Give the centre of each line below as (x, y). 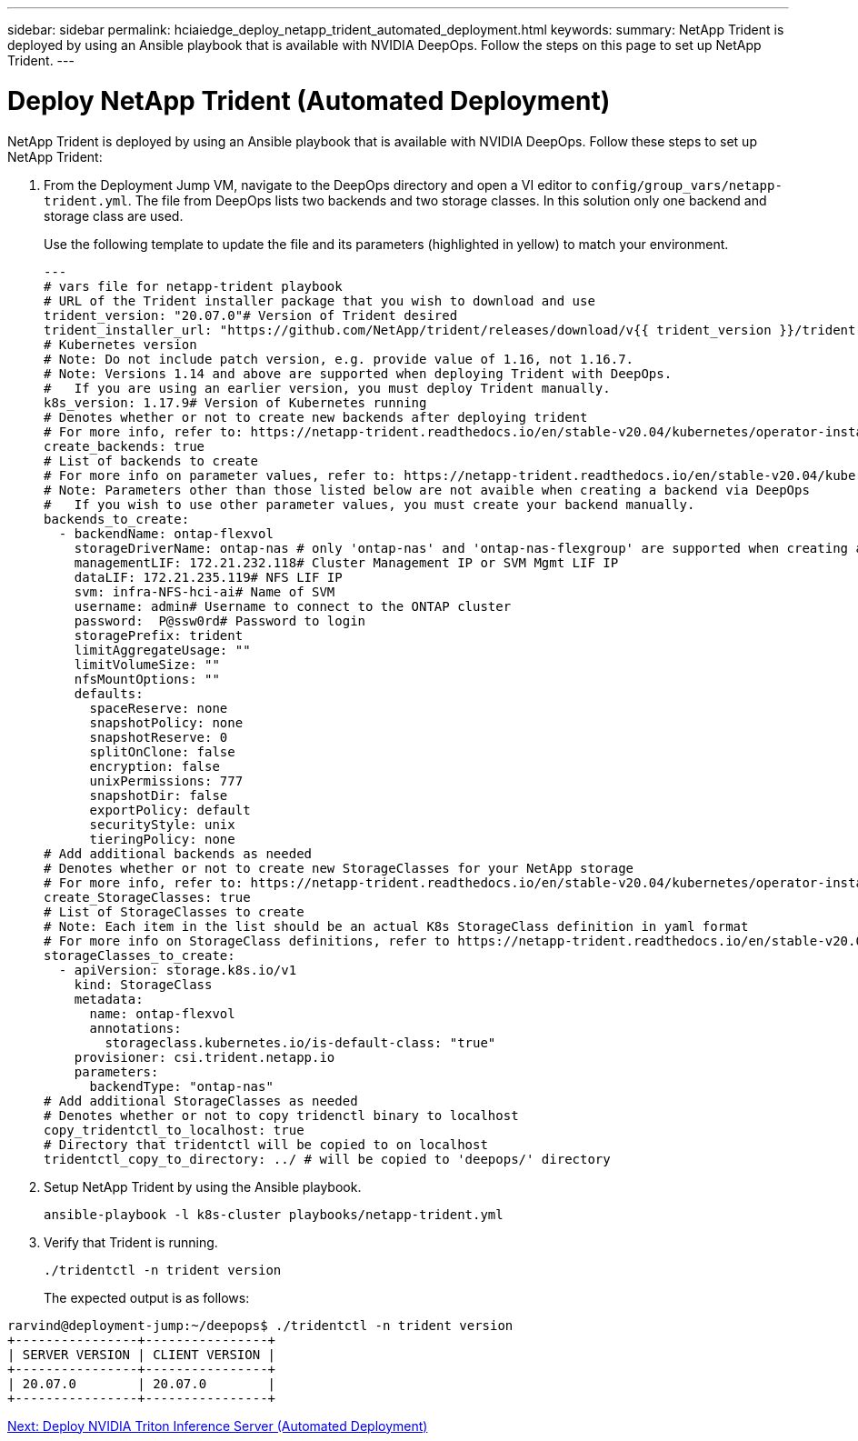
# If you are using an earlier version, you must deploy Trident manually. (327, 388)
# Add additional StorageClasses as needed (201, 1101)
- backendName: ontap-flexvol (166, 533)
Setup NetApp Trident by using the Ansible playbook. (203, 1186)
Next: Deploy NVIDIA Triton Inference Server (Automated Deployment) (218, 1426)
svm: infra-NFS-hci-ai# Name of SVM (205, 591)
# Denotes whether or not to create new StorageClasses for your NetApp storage (339, 868)
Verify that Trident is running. (131, 1242)
